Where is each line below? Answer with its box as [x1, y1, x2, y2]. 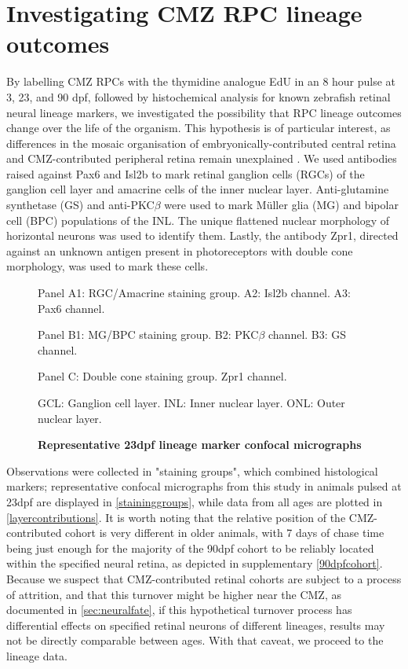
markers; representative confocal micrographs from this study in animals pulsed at [6, 478, 402, 494]
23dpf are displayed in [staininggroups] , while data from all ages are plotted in [6, 493, 383, 509]
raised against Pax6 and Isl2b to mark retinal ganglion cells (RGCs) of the [6, 165, 365, 182]
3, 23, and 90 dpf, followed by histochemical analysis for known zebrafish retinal [6, 88, 391, 105]
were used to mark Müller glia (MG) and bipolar [164, 197, 399, 213]
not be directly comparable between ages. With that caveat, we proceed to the [6, 632, 384, 649]
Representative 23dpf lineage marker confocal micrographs [38, 436, 362, 453]
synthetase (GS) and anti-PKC [6, 197, 155, 213]
